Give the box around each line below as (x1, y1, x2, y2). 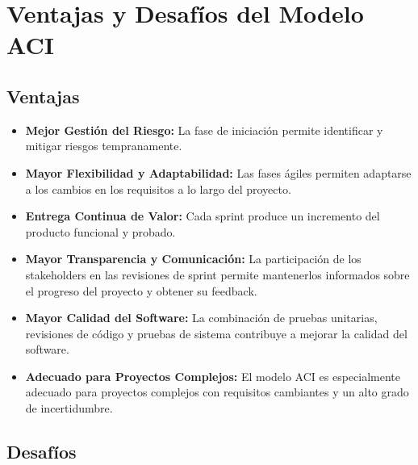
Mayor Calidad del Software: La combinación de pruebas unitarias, (25, 309, 378, 326)
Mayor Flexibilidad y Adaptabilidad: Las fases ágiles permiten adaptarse (25, 164, 412, 181)
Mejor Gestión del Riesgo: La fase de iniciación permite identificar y (25, 121, 383, 138)
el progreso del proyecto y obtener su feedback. (25, 282, 257, 299)
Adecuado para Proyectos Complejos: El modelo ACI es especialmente (25, 367, 400, 384)
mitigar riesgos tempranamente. (25, 137, 182, 154)
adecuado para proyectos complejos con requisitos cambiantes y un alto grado (25, 383, 409, 400)
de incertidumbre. (25, 400, 113, 417)
